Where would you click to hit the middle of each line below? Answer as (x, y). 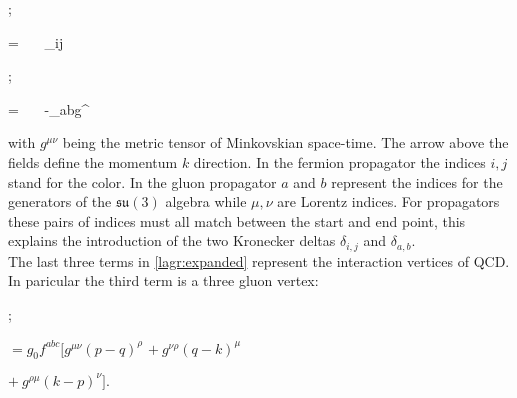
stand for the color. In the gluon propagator (142, 181)
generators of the (60, 201)
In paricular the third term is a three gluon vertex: (163, 280)
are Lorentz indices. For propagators (388, 201)
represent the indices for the (417, 181)
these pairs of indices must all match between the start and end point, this (237, 220)
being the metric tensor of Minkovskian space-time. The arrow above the (285, 142)
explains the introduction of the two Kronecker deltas (172, 240)
